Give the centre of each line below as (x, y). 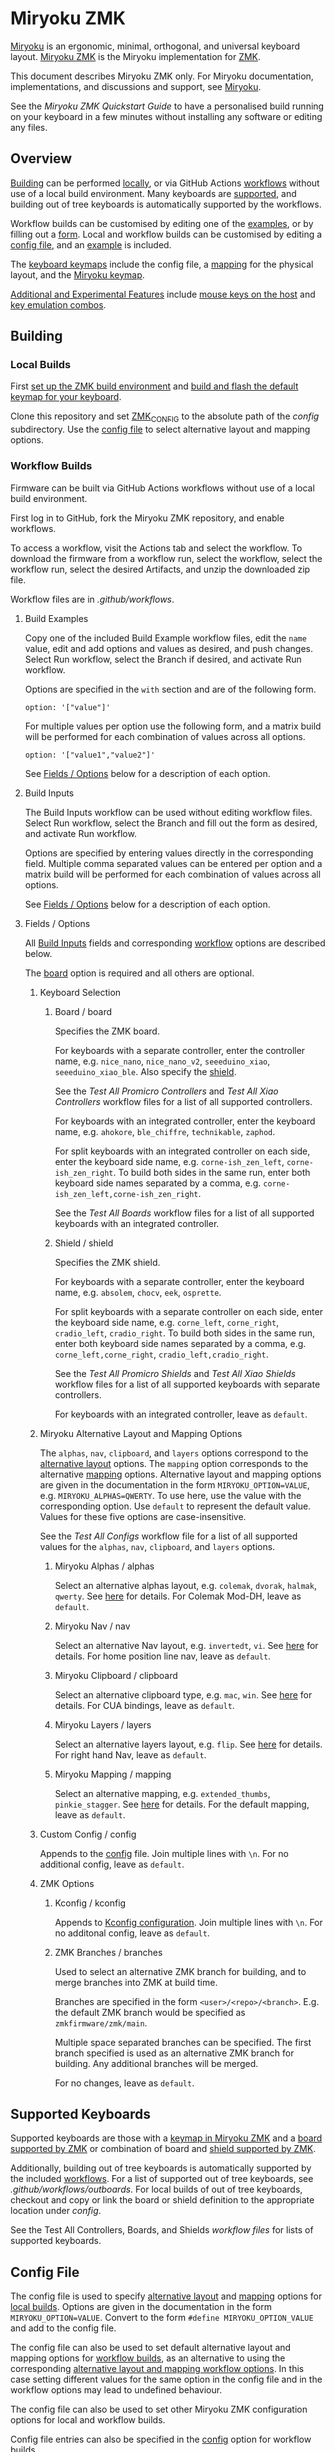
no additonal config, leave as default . (132, 1933)
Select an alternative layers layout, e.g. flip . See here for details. (188, 1744)
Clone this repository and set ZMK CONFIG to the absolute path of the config (165, 417)
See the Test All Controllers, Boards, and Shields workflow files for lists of (162, 2230)
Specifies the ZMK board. (107, 1031)
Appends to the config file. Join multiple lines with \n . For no (164, 1853)
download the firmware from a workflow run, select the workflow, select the (166, 558)
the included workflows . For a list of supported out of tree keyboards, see (162, 2179)
